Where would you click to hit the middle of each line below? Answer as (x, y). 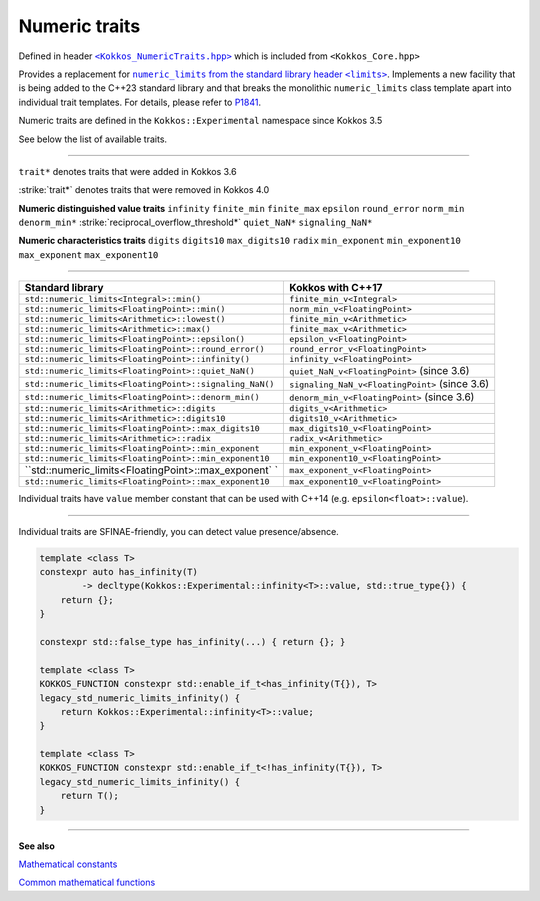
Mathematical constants (68, 864)
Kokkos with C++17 (336, 288)
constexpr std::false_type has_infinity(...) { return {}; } (192, 641)
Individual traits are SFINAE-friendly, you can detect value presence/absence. (178, 531)
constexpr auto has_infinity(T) (119, 571)
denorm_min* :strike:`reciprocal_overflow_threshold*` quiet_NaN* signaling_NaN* (195, 222)
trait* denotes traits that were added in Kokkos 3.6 (127, 171)
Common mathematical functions (87, 882)
